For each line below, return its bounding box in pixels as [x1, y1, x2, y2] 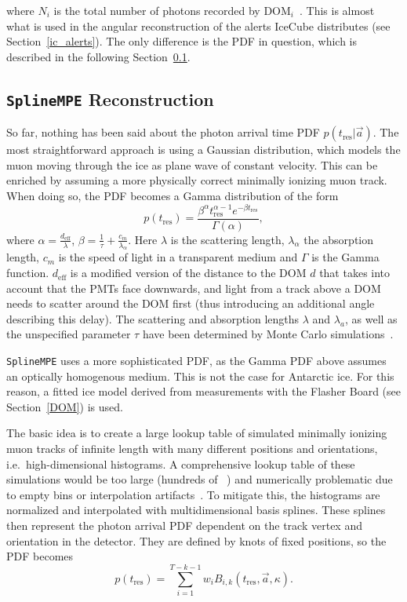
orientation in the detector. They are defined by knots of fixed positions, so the [6, 532, 387, 549]
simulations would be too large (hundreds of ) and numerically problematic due [6, 471, 393, 487]
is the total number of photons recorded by [53, 2, 260, 18]
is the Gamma [311, 249, 380, 265]
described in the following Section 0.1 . [6, 48, 191, 64]
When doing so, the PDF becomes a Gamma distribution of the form [6, 187, 339, 203]
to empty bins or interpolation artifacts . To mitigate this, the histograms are [6, 486, 380, 502]
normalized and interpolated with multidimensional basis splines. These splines [6, 502, 386, 518]
